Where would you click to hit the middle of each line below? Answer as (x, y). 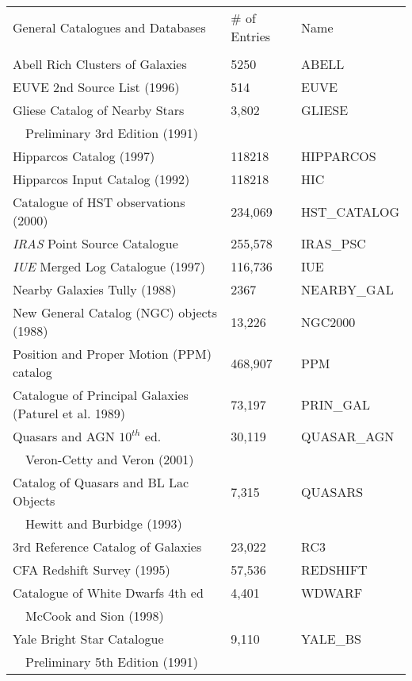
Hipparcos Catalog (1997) (84, 156)
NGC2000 (328, 321)
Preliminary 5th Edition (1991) (112, 662)
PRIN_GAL (336, 404)
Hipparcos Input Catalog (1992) (101, 179)
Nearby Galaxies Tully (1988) (95, 289)
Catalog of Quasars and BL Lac (101, 482)
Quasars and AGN (64, 436)
